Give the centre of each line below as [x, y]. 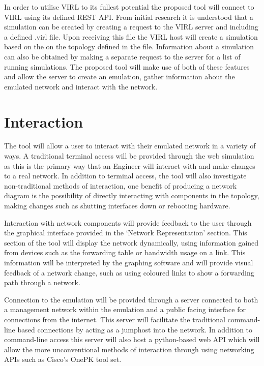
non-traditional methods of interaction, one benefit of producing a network [121, 185]
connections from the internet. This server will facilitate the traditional [115, 319]
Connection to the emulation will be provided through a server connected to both [131, 299]
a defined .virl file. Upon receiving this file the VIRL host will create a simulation [131, 36]
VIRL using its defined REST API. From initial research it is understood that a [129, 17]
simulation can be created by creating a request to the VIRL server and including [131, 27]
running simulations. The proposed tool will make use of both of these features [127, 66]
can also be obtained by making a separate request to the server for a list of [122, 56]
